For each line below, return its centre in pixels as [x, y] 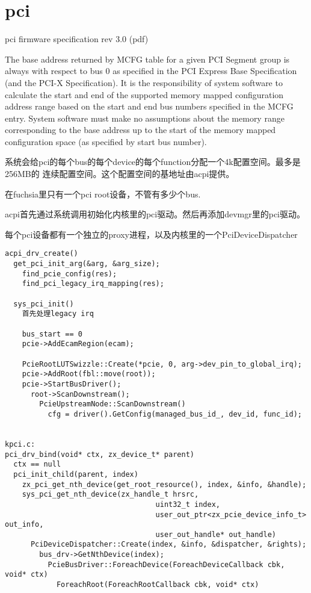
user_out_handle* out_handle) [216, 534]
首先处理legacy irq [58, 314]
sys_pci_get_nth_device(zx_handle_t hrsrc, [110, 495]
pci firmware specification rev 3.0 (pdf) [77, 39]
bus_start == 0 [52, 334]
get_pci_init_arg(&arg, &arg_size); [87, 264]
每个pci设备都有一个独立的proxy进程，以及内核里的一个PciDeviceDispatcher [151, 234]
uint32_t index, [188, 504]
